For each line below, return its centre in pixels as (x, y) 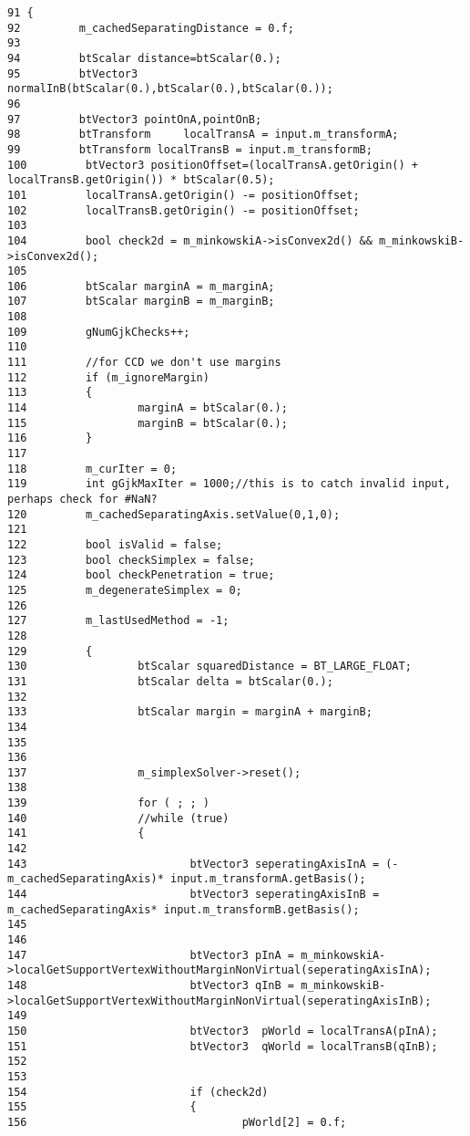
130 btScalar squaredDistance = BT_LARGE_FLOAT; (209, 667)
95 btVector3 (73, 73)
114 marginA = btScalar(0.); (148, 408)
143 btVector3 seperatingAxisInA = (194, 864)
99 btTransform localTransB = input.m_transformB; (190, 149)
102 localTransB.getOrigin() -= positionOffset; (184, 210)
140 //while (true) (118, 818)
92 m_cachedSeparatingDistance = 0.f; (151, 28)
